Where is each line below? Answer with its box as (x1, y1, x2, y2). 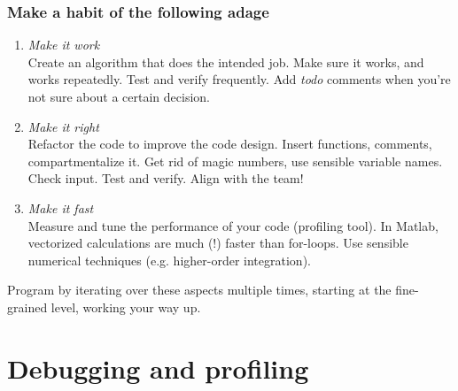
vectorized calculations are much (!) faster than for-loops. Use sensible (27, 234, 408, 252)
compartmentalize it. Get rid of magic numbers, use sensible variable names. (27, 151, 443, 170)
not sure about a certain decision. (27, 88, 210, 105)
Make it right (27, 117, 99, 135)
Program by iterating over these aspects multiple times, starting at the (7, 280, 392, 299)
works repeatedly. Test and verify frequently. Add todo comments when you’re (27, 70, 451, 88)
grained (7, 297, 48, 316)
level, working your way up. (50, 297, 201, 316)
